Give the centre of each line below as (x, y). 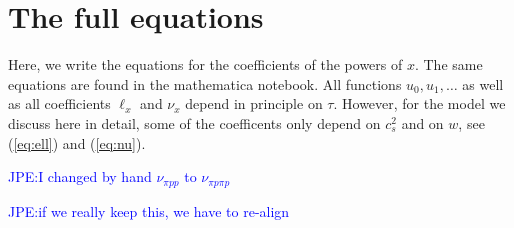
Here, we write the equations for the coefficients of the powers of (205, 64)
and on (422, 122)
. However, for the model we (419, 103)
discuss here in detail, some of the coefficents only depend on (194, 122)
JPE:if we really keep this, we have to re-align (149, 210)
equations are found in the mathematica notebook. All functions (205, 83)
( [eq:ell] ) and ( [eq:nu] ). (77, 142)
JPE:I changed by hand (80, 176)
